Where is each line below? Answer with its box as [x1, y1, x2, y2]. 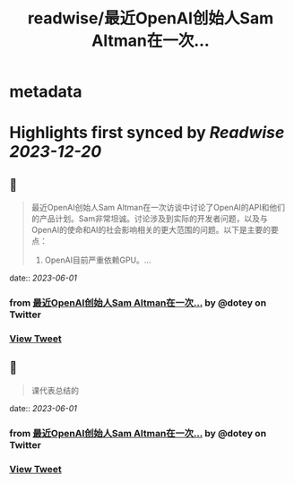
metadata [9, 82, 82, 102]
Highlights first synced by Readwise [9, 123, 285, 143]
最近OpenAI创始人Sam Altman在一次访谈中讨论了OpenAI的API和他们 [30, 203, 285, 213]
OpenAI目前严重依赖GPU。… [44, 254, 151, 265]
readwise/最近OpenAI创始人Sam [27, 8, 274, 29]
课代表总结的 [30, 384, 79, 395]
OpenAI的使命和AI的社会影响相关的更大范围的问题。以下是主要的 [30, 225, 272, 236]
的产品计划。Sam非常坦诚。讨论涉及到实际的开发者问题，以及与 [30, 213, 268, 224]
